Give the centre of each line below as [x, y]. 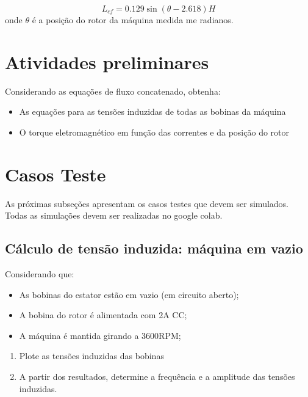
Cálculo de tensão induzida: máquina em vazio [154, 248]
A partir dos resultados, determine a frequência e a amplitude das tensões [157, 376]
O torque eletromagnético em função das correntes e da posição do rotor [154, 132]
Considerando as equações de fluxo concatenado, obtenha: [113, 91]
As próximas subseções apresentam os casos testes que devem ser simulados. [147, 203]
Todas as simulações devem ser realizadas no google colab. [114, 215]
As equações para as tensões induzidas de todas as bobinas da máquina [152, 111]
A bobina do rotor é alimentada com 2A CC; [103, 315]
